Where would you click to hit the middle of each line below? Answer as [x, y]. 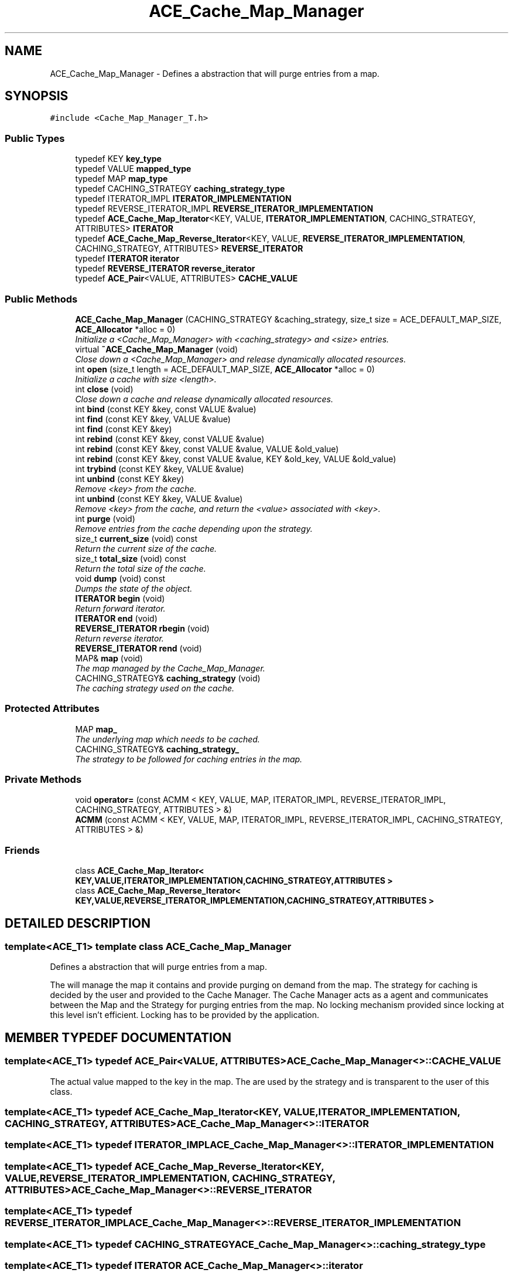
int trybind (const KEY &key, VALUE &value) [160, 469]
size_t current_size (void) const [136, 538]
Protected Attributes [52, 709]
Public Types [35, 138]
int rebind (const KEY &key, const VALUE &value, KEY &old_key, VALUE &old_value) [236, 459]
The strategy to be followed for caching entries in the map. [189, 759]
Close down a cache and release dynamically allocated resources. [204, 399]
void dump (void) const [120, 578]
